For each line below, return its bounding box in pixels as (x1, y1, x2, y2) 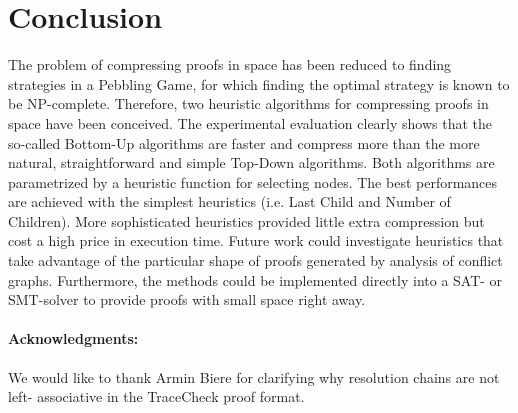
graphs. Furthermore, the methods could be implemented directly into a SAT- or (8, 269, 503, 290)
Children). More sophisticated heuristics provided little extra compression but (8, 210, 485, 231)
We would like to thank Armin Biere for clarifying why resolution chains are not (8, 366, 500, 387)
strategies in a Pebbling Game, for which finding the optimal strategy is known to (8, 73, 510, 94)
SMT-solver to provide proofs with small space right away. (8, 289, 366, 310)
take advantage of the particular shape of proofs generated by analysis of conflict (8, 250, 503, 271)
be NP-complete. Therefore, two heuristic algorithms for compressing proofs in (8, 93, 489, 114)
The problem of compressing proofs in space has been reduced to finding (8, 54, 452, 75)
